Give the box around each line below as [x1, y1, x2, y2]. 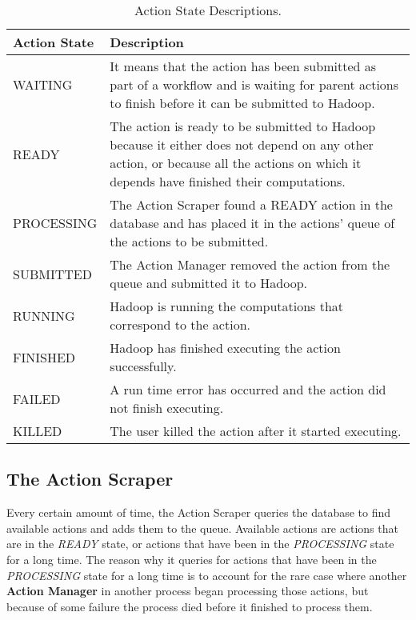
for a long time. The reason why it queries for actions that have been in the [6, 550, 377, 567]
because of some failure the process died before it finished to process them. [6, 598, 373, 614]
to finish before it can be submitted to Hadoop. [110, 94, 375, 112]
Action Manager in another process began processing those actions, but [6, 582, 369, 599]
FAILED [13, 389, 61, 408]
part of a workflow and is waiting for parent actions [110, 75, 399, 94]
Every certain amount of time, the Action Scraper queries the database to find [6, 504, 391, 521]
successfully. [110, 357, 177, 375]
